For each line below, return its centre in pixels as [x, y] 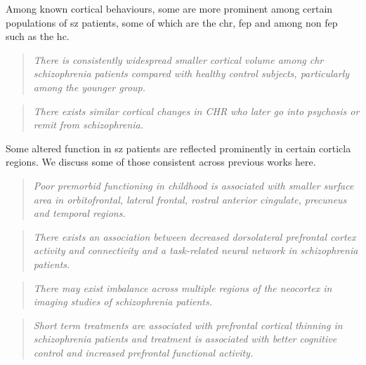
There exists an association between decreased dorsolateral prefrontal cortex [195, 236]
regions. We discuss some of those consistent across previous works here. [161, 162]
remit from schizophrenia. [89, 125]
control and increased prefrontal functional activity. [143, 352]
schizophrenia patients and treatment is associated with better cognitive [185, 339]
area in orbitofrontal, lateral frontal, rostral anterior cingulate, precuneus [190, 199]
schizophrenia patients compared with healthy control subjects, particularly [191, 73]
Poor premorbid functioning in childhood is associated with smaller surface [194, 185]
